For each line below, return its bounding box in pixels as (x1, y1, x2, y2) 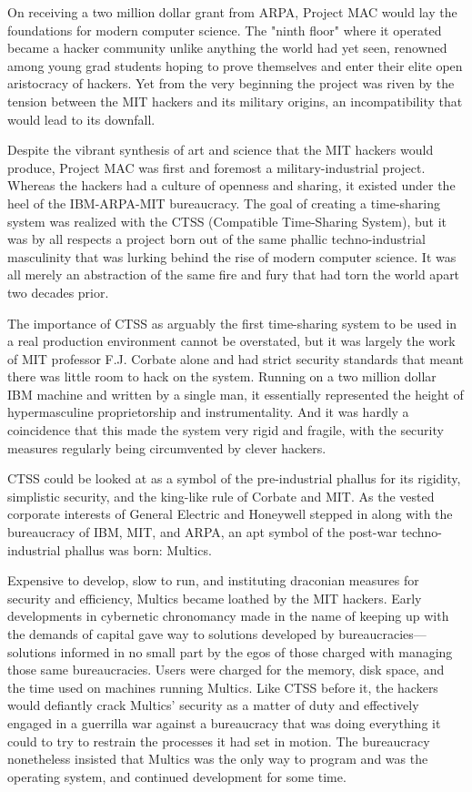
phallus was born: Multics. (65, 540, 212, 559)
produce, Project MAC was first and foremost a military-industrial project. (7, 157, 426, 177)
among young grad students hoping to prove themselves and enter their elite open (7, 56, 463, 75)
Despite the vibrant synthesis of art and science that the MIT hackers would (7, 140, 434, 159)
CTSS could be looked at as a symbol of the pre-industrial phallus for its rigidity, (7, 469, 461, 488)
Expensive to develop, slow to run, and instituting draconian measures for (7, 571, 419, 590)
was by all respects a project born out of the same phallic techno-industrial (7, 229, 426, 249)
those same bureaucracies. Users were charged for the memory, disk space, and (7, 660, 445, 679)
